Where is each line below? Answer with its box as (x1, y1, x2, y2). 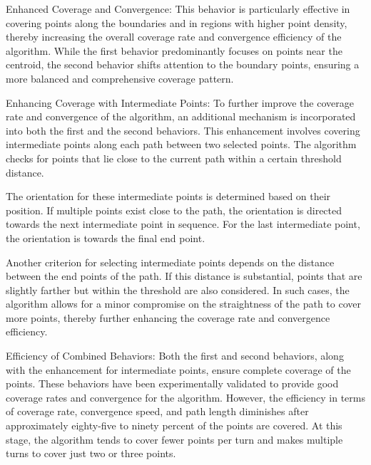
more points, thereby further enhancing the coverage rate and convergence (6, 310, 330, 325)
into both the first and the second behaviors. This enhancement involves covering (6, 122, 360, 137)
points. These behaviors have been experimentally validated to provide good (6, 376, 339, 391)
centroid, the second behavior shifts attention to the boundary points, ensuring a (6, 57, 360, 72)
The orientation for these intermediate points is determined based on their (6, 189, 331, 204)
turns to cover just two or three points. (6, 446, 176, 461)
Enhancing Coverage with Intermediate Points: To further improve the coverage (6, 95, 354, 110)
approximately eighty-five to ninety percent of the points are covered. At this (6, 418, 342, 433)
